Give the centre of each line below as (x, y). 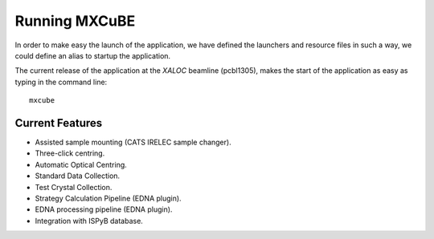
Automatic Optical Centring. (81, 164)
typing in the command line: (61, 82)
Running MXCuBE (75, 21)
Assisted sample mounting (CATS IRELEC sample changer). (133, 142)
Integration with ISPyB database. (89, 221)
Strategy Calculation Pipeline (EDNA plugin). (108, 198)
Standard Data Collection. (78, 176)
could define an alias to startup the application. (93, 55)
